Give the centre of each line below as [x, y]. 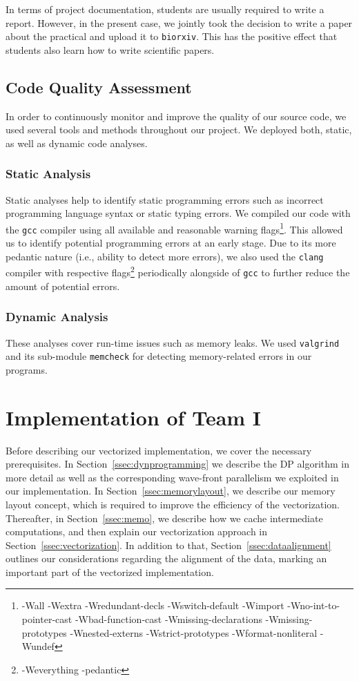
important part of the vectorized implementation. [110, 572]
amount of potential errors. [63, 286]
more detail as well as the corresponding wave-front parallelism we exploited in [172, 477]
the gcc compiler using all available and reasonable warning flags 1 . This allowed [174, 228]
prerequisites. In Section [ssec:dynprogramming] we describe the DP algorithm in [178, 464]
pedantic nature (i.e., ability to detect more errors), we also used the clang [165, 256]
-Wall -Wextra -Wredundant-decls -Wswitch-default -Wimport [153, 605]
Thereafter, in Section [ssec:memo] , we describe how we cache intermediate [164, 518]
